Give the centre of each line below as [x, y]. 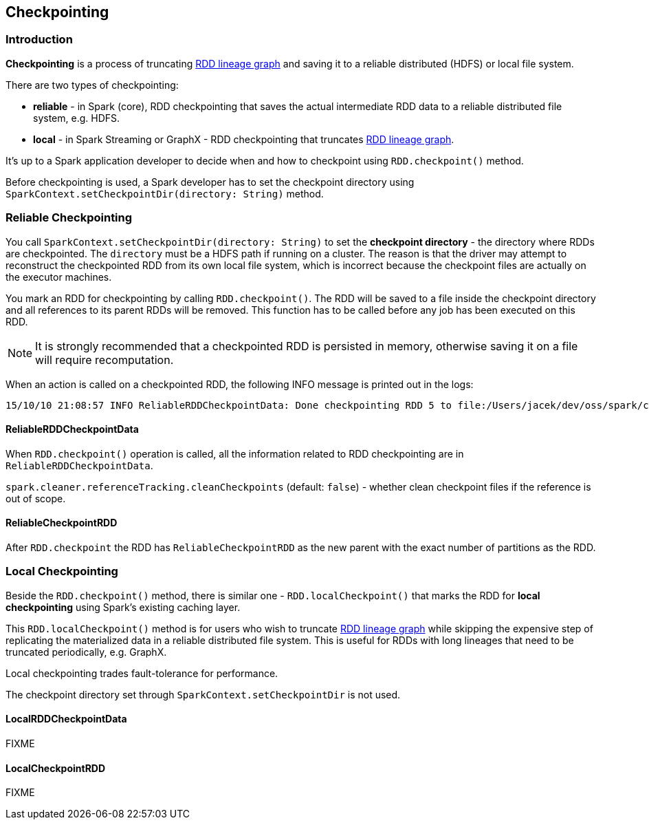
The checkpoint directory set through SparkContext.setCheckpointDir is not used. [203, 694]
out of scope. [36, 498]
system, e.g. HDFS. [77, 118]
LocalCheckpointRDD [56, 768]
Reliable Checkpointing [69, 218]
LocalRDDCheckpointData [66, 719]
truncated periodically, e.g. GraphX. [86, 652]
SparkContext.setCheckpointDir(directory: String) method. [165, 193]
